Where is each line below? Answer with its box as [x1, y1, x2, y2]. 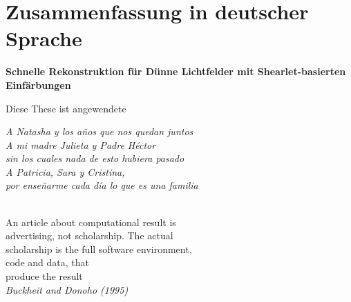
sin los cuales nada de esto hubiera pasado [6, 151, 184, 165]
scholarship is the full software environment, [6, 241, 192, 256]
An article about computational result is [6, 214, 176, 229]
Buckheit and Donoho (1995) [6, 282, 129, 296]
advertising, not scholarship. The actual [6, 228, 173, 243]
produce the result [6, 269, 83, 283]
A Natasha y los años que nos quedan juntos [6, 124, 193, 139]
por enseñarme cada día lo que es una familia [6, 178, 198, 192]
